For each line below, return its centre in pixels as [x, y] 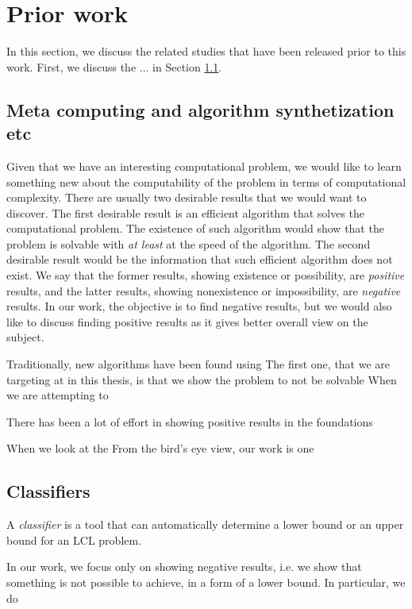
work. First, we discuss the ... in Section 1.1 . [114, 66]
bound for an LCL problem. [74, 540]
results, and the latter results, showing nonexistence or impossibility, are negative [204, 290]
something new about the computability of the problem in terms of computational [206, 181]
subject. [25, 337]
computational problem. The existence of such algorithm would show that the [195, 228]
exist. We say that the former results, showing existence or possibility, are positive [206, 275]
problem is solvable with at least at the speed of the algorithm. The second [189, 243]
